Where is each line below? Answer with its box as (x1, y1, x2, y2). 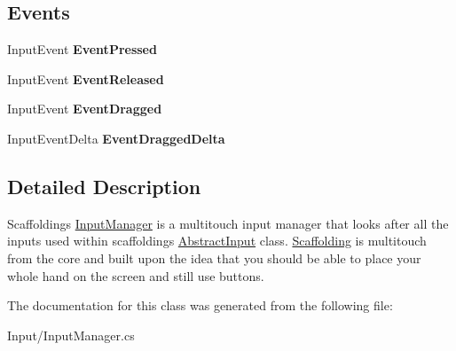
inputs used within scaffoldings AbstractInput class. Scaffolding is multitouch (7, 231, 427, 250)
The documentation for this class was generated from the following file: (7, 296, 393, 315)
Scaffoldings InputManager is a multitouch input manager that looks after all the (7, 214, 449, 232)
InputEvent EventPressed (7, 40, 157, 58)
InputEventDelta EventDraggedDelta (7, 129, 225, 147)
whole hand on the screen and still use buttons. (7, 266, 264, 285)
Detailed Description (7, 172, 201, 199)
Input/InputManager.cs (7, 325, 135, 344)
